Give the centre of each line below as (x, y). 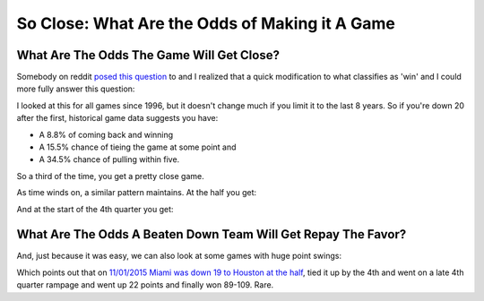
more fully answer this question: (76, 89)
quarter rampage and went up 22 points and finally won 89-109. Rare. (145, 285)
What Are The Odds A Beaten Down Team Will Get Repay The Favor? (212, 234)
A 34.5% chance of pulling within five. (109, 159)
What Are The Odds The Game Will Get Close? (148, 55)
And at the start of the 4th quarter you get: (95, 209)
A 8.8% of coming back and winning (106, 134)
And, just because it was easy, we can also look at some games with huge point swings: (179, 256)
